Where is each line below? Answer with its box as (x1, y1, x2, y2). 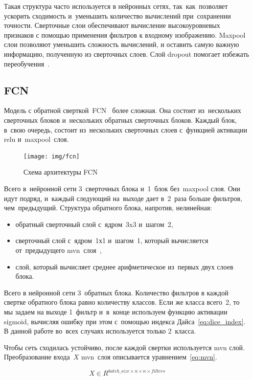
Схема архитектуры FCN (23, 167, 98, 177)
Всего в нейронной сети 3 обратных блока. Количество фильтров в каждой (4, 287, 229, 297)
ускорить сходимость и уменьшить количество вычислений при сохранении (4, 10, 231, 21)
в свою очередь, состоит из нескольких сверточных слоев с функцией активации (4, 124, 247, 134)
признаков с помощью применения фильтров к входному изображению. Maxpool (4, 29, 246, 40)
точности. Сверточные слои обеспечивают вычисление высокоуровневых (4, 20, 220, 30)
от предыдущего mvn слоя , (15, 245, 102, 255)
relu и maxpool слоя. (4, 134, 69, 144)
